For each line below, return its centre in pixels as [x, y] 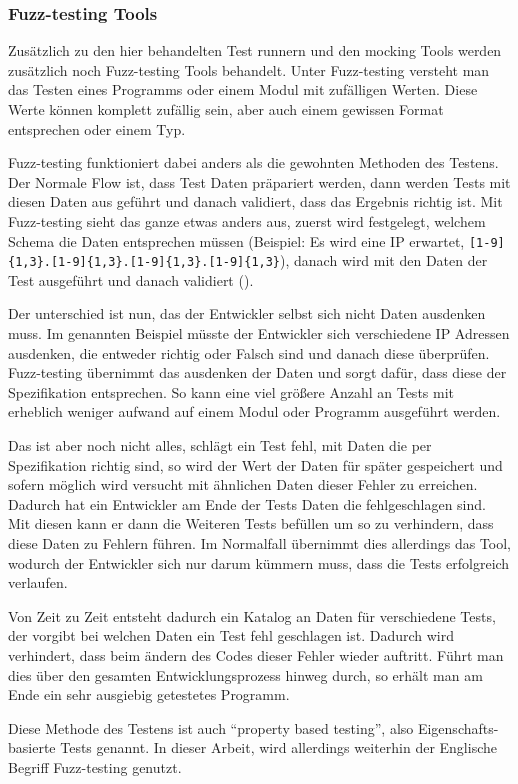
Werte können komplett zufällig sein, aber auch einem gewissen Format [226, 109]
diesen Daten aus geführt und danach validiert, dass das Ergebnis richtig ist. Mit [255, 201]
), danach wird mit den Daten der [384, 260]
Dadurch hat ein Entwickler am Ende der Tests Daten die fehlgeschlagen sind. [247, 503]
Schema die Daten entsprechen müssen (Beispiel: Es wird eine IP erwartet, [236, 240]
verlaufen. [38, 582]
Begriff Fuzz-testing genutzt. [95, 766]
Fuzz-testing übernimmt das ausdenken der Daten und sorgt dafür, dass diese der [257, 372]
